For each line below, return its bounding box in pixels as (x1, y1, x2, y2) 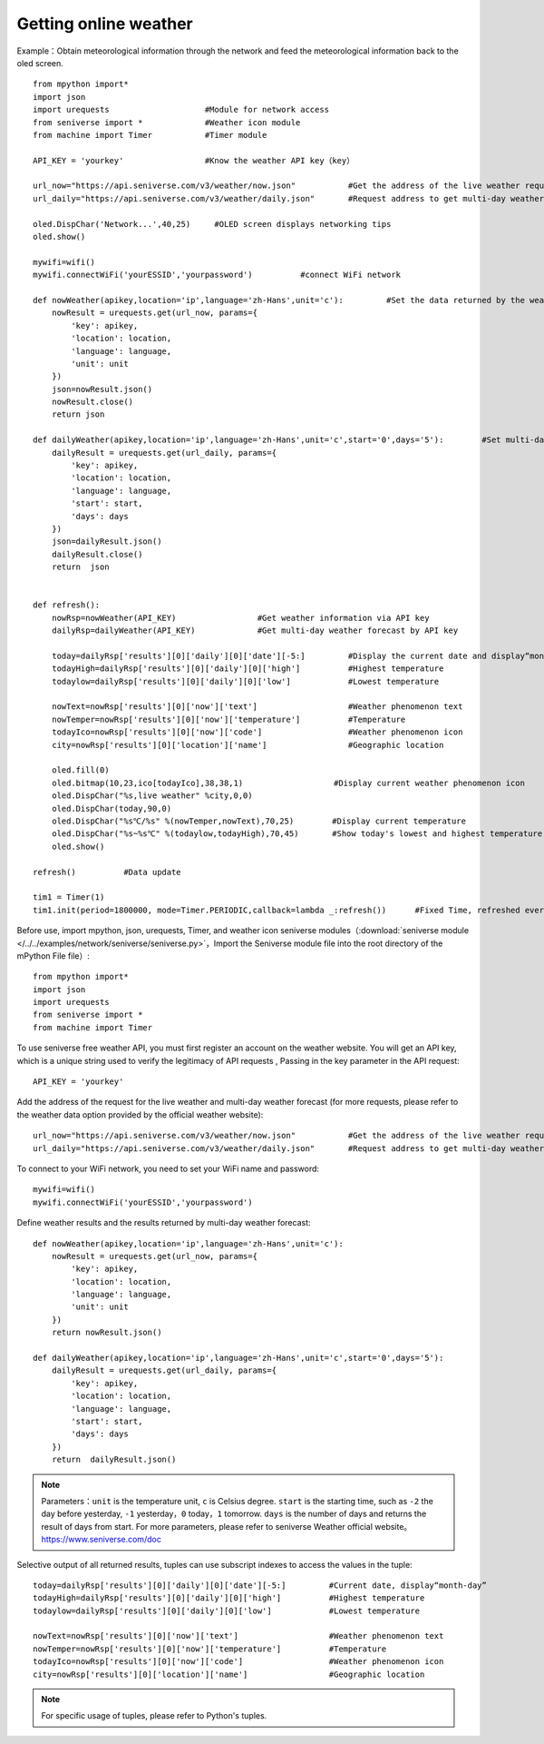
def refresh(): (33, 600, 101, 610)
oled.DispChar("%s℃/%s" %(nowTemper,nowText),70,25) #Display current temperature (51, 815, 467, 826)
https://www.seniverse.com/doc (41, 1534, 162, 1545)
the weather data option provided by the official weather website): (16, 1108, 264, 1120)
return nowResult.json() (51, 1327, 162, 1338)
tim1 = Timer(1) (33, 892, 105, 902)
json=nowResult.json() (51, 384, 153, 394)
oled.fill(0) (51, 765, 110, 775)
